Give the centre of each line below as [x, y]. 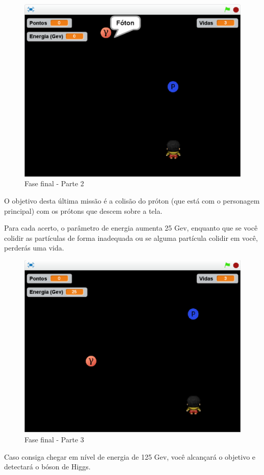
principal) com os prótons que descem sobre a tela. [83, 210]
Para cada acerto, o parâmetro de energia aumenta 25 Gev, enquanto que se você [131, 228]
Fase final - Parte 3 [54, 440]
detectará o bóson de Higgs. [47, 467]
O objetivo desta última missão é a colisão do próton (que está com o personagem [132, 201]
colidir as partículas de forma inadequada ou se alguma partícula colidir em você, [131, 237]
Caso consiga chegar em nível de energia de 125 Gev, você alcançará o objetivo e [130, 456]
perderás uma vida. [34, 248]
